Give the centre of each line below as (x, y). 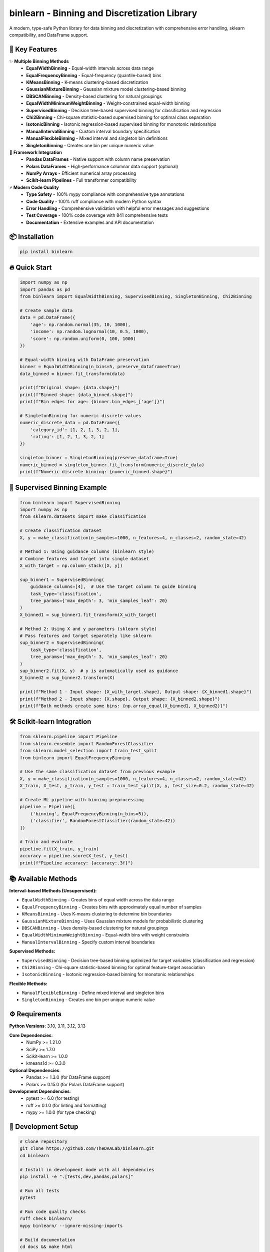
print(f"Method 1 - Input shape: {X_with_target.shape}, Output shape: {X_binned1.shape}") (136, 692)
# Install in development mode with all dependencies (87, 1170)
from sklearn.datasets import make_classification (83, 517)
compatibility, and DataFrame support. (49, 35)
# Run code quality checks (53, 1211)
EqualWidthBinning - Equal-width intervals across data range (90, 68)
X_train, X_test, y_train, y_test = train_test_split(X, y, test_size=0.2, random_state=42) (137, 786)
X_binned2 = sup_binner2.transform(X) (67, 678)
